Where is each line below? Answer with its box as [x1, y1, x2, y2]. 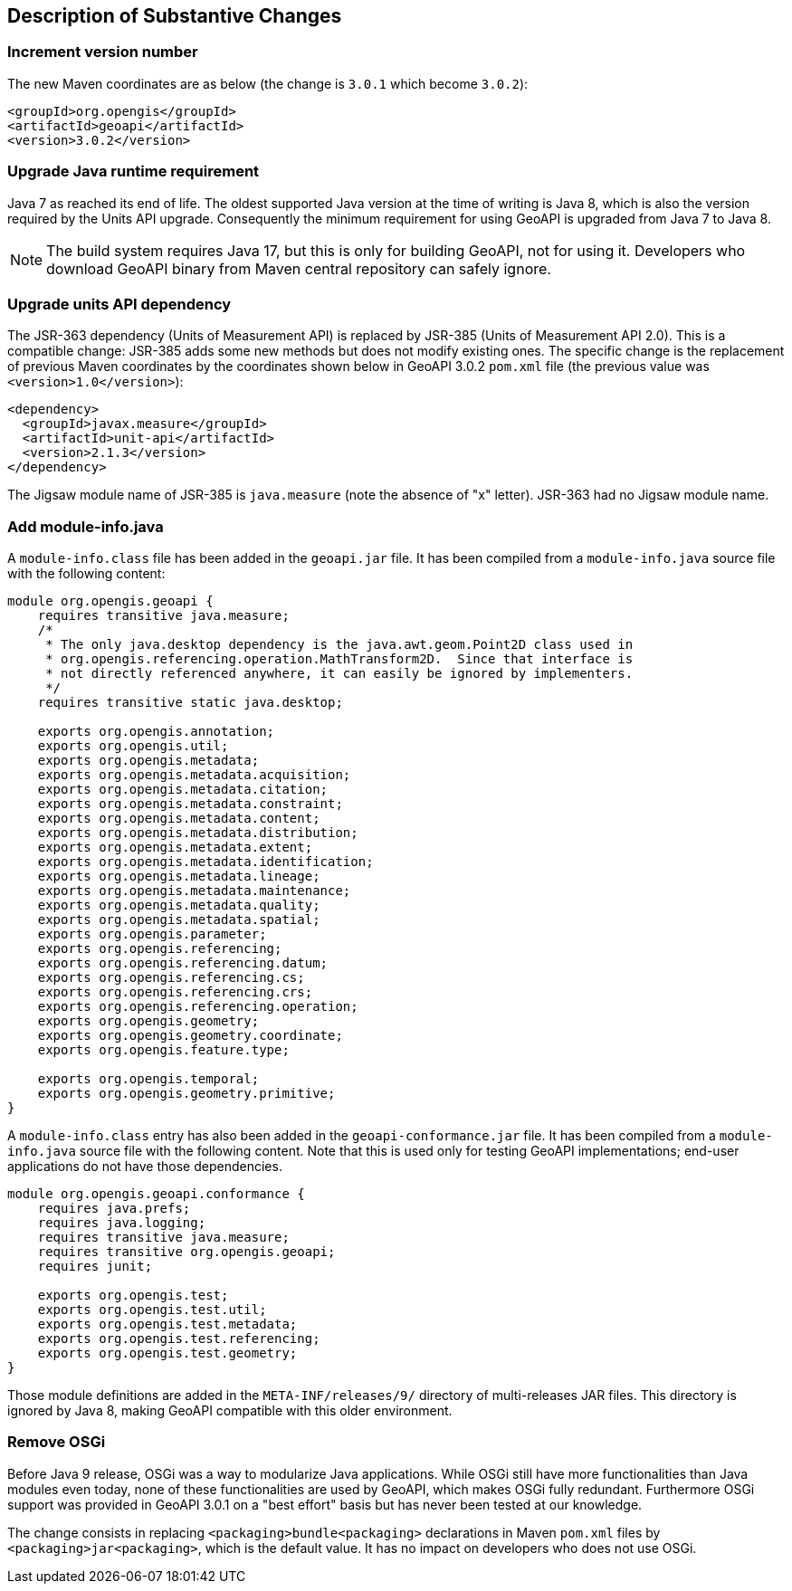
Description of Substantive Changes [7, 5, 342, 27]
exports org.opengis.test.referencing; [37, 1331, 320, 1347]
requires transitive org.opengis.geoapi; [37, 1244, 336, 1260]
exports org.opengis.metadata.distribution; [37, 825, 358, 841]
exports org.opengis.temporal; [37, 1072, 260, 1087]
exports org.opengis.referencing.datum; [37, 956, 329, 971]
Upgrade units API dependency [7, 294, 232, 313]
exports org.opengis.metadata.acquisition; [37, 767, 351, 783]
